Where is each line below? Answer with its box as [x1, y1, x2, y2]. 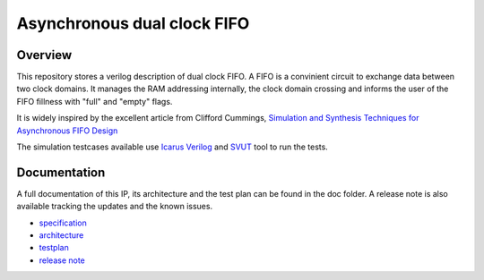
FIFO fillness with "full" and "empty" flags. [16, 96, 173, 106]
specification [39, 217, 87, 228]
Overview [16, 47, 73, 63]
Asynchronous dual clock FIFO [16, 13, 250, 33]
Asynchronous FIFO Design [16, 125, 118, 136]
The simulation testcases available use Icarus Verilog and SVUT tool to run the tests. [16, 141, 329, 152]
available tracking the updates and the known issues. [16, 201, 213, 212]
